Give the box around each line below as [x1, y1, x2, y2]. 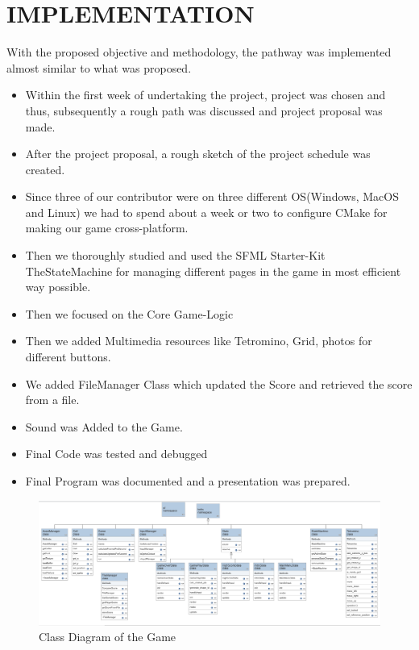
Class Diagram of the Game [39, 628, 176, 645]
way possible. [25, 278, 91, 295]
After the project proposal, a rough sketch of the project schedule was [25, 145, 371, 162]
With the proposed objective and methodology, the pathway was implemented [6, 44, 392, 60]
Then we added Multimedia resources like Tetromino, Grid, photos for [25, 332, 372, 349]
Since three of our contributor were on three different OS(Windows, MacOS [25, 188, 399, 205]
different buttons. [25, 348, 111, 365]
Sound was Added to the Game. [25, 418, 183, 435]
